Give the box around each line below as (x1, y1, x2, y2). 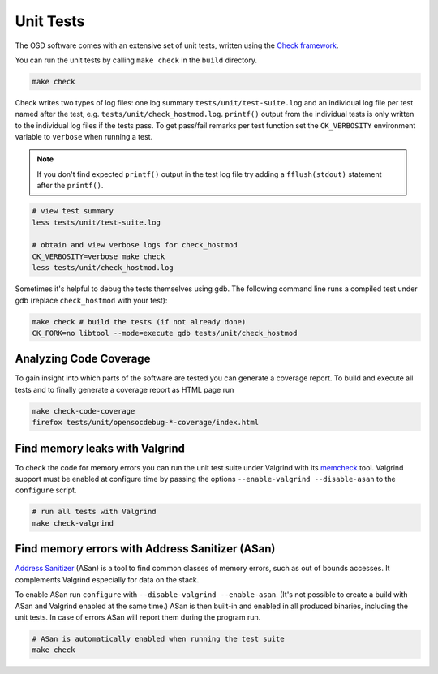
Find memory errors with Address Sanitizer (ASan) (15, 542, 276, 556)
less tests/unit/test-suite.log (32, 217, 161, 227)
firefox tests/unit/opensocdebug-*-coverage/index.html (32, 418, 260, 427)
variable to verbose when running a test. (15, 132, 153, 142)
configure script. (15, 485, 77, 495)
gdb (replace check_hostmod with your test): (15, 295, 168, 305)
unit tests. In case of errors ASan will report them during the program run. (15, 612, 261, 622)
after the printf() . (36, 181, 104, 191)
